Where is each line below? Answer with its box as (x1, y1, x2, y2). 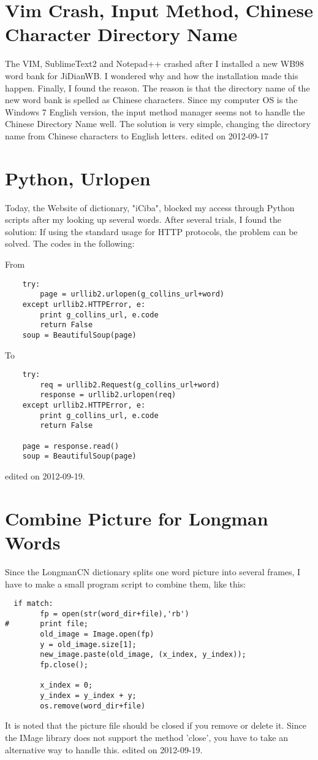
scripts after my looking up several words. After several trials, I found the (5, 213, 282, 226)
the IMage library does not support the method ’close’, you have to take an (5, 731, 288, 743)
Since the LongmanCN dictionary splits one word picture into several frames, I (5, 565, 301, 578)
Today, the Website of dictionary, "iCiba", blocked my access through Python (5, 201, 295, 214)
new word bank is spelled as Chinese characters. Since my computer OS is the (5, 93, 298, 106)
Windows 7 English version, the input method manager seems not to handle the (5, 105, 305, 118)
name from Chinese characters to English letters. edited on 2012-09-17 (5, 129, 268, 142)
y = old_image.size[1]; (40, 640, 137, 649)
